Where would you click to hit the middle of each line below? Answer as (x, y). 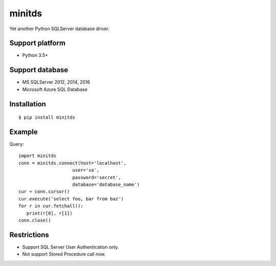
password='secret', (97, 177)
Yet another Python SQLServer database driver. (60, 29)
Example (24, 132)
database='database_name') (106, 185)
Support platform (38, 43)
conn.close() (35, 220)
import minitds (38, 156)
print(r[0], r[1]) (49, 213)
